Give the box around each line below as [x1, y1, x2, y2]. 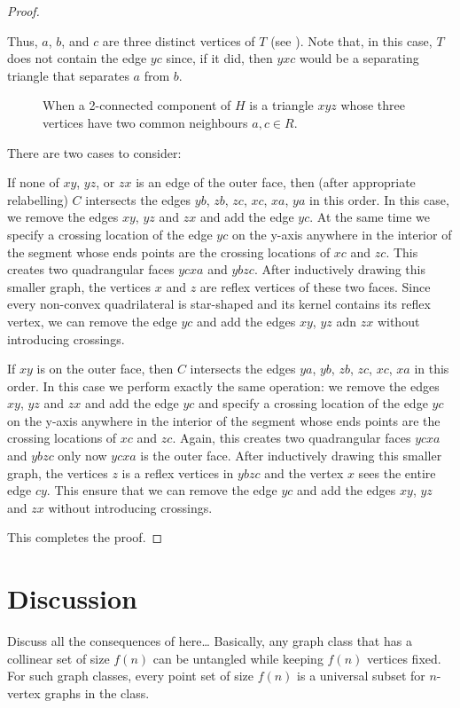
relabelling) [7, 190, 68, 208]
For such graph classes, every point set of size [7, 666, 254, 685]
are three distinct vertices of [102, 31, 255, 50]
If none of [7, 173, 59, 192]
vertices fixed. [366, 649, 441, 667]
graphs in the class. [44, 683, 150, 702]
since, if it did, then [166, 49, 273, 67]
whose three [340, 96, 405, 114]
